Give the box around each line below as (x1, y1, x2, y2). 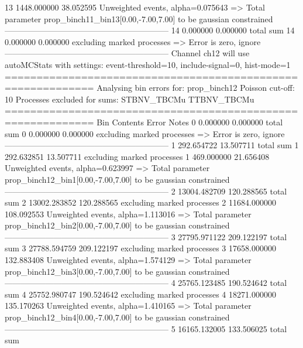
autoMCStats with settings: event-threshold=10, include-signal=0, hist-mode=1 (5, 58, 291, 70)
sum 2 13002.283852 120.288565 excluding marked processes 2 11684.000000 (5, 196, 276, 209)
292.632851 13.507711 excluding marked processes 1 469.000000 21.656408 (5, 150, 270, 162)
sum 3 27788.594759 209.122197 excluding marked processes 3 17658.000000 (5, 242, 276, 254)
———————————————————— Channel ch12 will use (5, 47, 250, 59)
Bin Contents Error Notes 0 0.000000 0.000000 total (97, 115, 283, 128)
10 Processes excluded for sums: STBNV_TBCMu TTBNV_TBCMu (5, 93, 254, 105)
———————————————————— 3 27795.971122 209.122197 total (5, 230, 287, 243)
